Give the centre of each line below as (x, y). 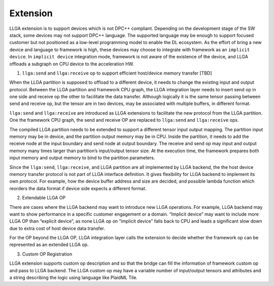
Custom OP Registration (47, 254)
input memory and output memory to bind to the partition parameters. (82, 158)
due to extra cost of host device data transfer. (57, 228)
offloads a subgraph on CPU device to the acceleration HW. (72, 64)
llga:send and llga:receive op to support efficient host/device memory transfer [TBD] (117, 73)
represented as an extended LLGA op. (49, 245)
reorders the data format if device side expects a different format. (78, 188)
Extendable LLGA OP (44, 198)
